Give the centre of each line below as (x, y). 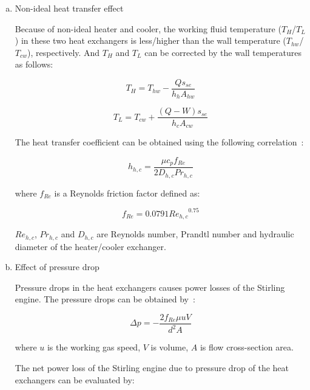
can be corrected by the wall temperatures (223, 52)
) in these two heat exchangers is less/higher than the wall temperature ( (150, 40)
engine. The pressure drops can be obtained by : (105, 299)
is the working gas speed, (94, 347)
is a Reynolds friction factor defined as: (127, 193)
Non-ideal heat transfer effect (69, 8)
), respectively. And (64, 52)
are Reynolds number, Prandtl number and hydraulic (195, 234)
